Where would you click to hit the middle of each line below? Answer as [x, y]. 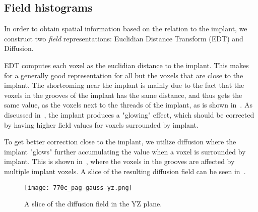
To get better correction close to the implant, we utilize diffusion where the [120, 142]
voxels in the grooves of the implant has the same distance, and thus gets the [123, 95]
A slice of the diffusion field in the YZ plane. [93, 204]
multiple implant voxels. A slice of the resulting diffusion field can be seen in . [125, 171]
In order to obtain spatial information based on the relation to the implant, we [126, 29]
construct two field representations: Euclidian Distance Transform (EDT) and [124, 38]
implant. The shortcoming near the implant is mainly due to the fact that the [124, 85]
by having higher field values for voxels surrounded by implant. [101, 124]
